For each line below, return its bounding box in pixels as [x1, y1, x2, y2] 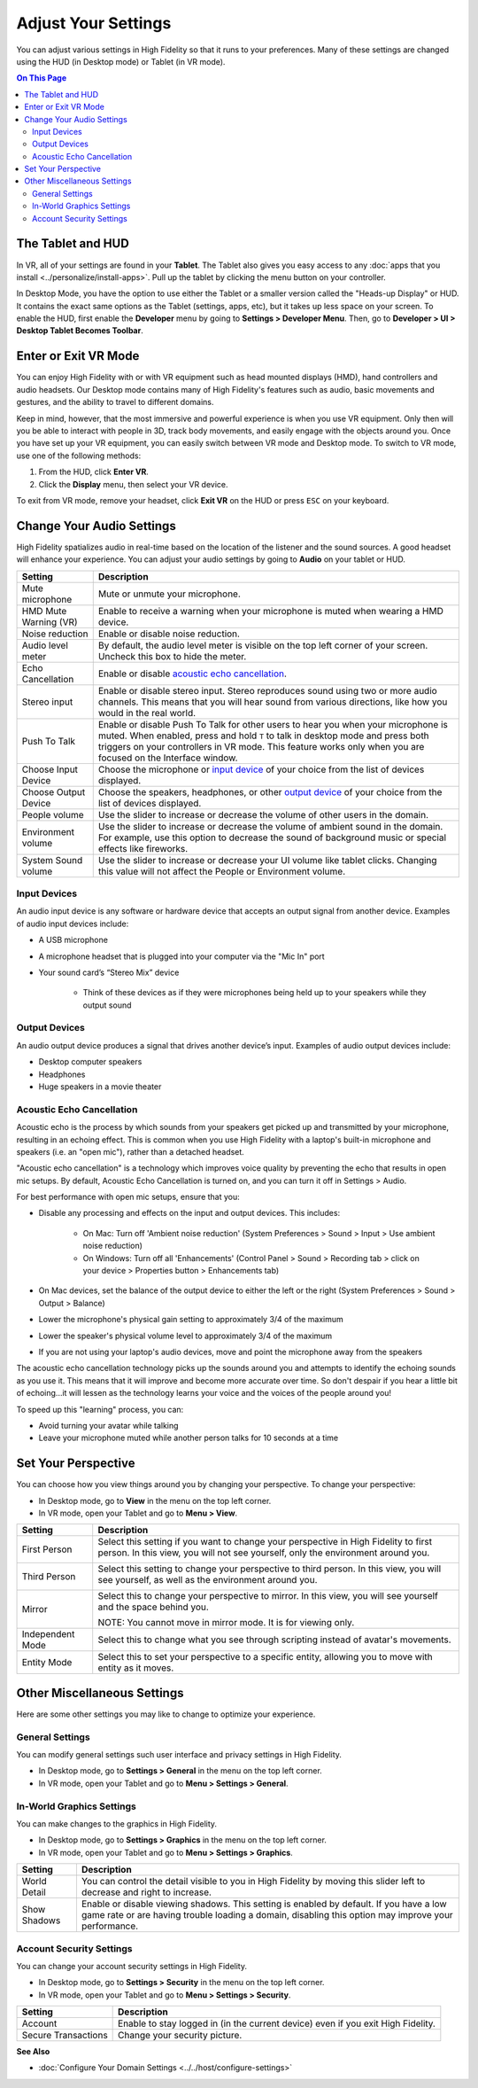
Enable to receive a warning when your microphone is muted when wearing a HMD [97, 604, 444, 617]
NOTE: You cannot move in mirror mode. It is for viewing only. [97, 1617, 355, 1629]
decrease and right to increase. [81, 1886, 212, 1898]
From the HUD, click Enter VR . [38, 466, 150, 478]
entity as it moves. [97, 1662, 174, 1674]
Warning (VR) [21, 616, 79, 628]
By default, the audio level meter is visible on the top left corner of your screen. [97, 639, 428, 651]
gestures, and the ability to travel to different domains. [16, 397, 214, 408]
